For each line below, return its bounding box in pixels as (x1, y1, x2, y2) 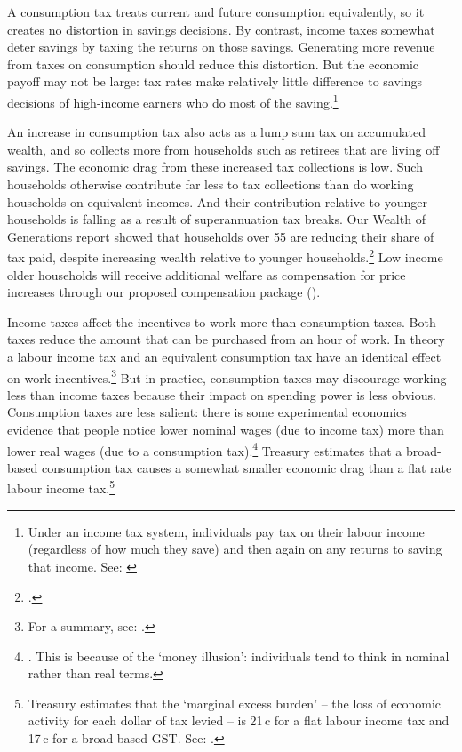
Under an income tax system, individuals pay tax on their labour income (28, 522, 425, 540)
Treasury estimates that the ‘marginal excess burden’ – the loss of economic (28, 693, 441, 712)
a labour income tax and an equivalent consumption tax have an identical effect (7, 348, 442, 365)
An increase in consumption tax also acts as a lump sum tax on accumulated (7, 123, 426, 141)
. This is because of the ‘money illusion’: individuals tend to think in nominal (28, 646, 450, 665)
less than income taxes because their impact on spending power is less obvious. (7, 385, 436, 404)
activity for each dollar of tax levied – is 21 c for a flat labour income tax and (28, 711, 450, 730)
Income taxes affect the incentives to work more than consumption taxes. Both (7, 312, 436, 331)
